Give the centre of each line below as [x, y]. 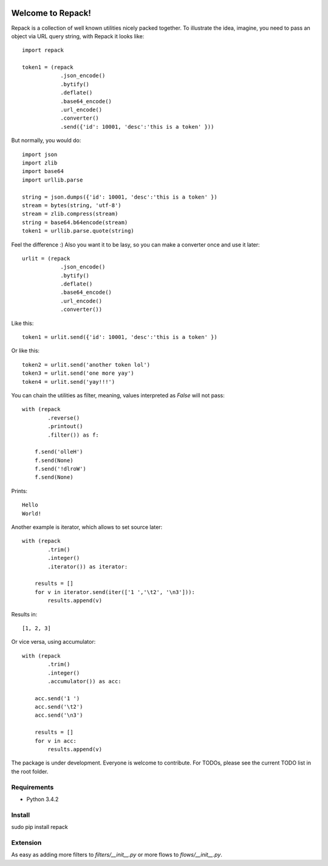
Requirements [32, 787]
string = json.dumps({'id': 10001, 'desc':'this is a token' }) [120, 197]
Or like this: [25, 351]
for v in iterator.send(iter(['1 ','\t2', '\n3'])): [115, 592]
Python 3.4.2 [43, 799]
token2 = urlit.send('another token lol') [86, 365]
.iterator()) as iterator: [88, 567]
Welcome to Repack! [51, 13]
